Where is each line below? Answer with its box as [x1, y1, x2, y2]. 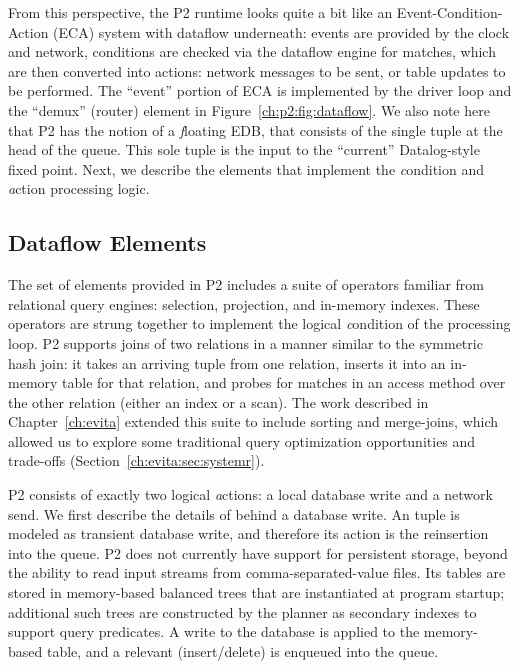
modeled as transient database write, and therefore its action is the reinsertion [8, 523, 489, 544]
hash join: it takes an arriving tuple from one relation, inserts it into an [8, 352, 446, 373]
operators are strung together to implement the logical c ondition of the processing [8, 313, 511, 334]
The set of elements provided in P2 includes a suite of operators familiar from [8, 274, 484, 295]
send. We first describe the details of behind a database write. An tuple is [8, 503, 460, 524]
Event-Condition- [396, 2, 503, 22]
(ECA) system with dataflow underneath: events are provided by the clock [53, 21, 510, 42]
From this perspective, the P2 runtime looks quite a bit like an [8, 2, 393, 22]
